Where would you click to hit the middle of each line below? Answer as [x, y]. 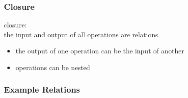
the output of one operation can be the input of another [100, 51]
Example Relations [42, 89]
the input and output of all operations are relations [81, 34]
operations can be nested [53, 67]
